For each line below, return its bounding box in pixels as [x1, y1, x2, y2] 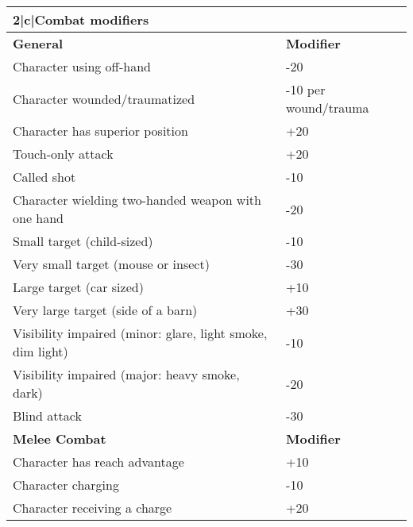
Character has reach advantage [13, 452, 184, 471]
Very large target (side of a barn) [13, 301, 198, 319]
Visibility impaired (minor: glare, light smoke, [13, 324, 268, 342]
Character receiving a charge [13, 498, 172, 517]
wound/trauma [286, 98, 369, 117]
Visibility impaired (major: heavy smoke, [13, 365, 240, 383]
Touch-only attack [13, 144, 114, 163]
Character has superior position [13, 121, 188, 140]
